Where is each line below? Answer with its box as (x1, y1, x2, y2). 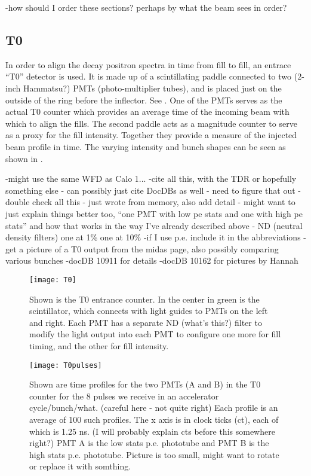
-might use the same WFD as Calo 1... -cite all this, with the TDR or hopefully (5, 172, 297, 185)
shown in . (5, 152, 43, 164)
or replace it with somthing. (29, 460, 131, 472)
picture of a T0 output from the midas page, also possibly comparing (26, 242, 279, 255)
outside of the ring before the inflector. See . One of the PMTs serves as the (5, 93, 282, 106)
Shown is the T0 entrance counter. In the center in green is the (29, 292, 260, 305)
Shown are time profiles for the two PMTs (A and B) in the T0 (29, 378, 261, 390)
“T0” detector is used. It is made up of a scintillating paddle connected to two (5, 70, 292, 83)
